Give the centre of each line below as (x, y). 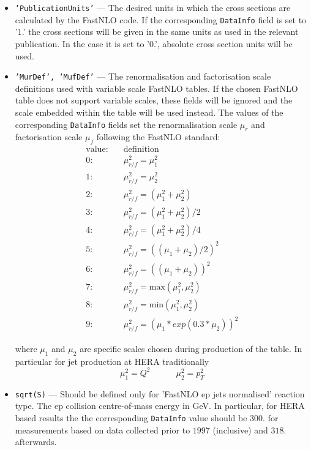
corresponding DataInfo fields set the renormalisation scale (126, 124)
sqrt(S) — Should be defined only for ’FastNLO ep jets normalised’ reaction (160, 393)
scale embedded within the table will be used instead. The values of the (149, 112)
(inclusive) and (240, 429)
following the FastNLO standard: (158, 137)
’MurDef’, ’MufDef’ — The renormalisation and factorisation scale (143, 76)
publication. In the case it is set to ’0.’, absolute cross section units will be (154, 43)
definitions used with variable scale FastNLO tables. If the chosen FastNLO (156, 88)
